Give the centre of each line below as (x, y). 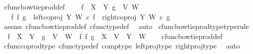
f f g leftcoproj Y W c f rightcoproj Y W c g (90, 16)
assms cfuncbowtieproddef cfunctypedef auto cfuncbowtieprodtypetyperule (126, 26)
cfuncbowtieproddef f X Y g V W (71, 6)
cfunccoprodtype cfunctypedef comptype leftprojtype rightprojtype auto (122, 46)
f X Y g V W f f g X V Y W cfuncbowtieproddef (115, 36)
